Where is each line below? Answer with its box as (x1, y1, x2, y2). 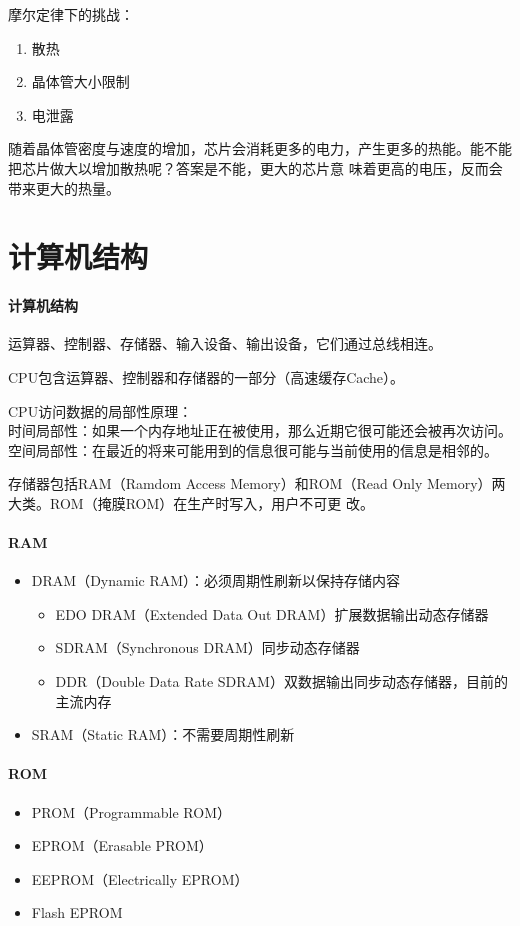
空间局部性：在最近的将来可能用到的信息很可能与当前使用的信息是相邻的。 (8, 439, 498, 460)
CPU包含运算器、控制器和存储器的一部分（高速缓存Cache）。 (8, 366, 405, 387)
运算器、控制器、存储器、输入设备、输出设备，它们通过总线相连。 (8, 333, 442, 354)
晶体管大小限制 (31, 71, 130, 92)
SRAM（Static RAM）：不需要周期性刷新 (31, 724, 295, 745)
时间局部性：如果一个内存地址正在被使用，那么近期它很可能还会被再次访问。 (8, 420, 512, 441)
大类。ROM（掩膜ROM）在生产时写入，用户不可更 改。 (8, 492, 374, 513)
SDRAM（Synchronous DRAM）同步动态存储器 (55, 637, 360, 658)
